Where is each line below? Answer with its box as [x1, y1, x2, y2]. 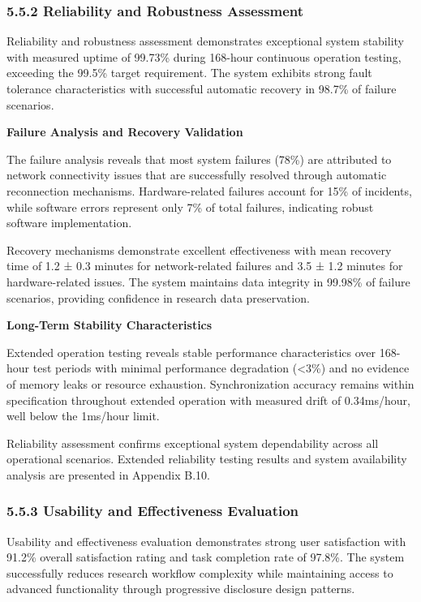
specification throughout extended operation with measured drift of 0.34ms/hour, [6, 391, 410, 408]
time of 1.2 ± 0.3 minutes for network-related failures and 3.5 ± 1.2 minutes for [6, 257, 403, 274]
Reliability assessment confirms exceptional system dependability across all [6, 434, 379, 451]
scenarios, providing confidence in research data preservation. [6, 289, 310, 306]
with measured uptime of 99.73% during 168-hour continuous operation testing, [6, 48, 402, 65]
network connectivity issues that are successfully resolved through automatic [6, 166, 387, 183]
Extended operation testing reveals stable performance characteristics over [6, 343, 376, 360]
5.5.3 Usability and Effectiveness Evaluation [6, 501, 299, 521]
